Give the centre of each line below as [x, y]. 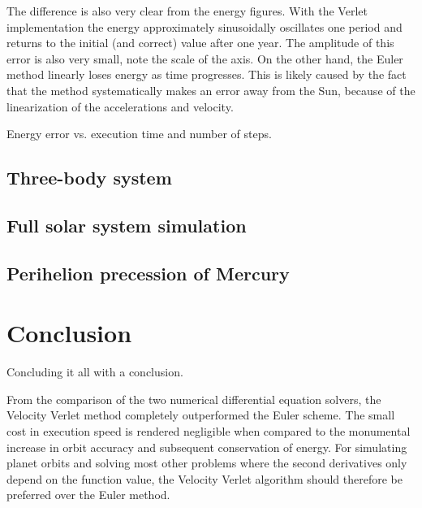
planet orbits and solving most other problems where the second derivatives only [207, 463]
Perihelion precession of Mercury [148, 273]
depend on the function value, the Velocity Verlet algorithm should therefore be [205, 478]
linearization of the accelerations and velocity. [120, 106]
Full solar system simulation [127, 225]
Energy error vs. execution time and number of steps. [139, 134]
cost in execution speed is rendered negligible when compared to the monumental [209, 431]
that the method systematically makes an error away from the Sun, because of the [211, 90]
